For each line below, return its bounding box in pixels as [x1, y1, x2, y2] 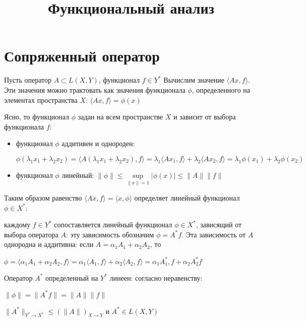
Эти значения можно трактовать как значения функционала [4, 84, 186, 95]
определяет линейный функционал [134, 192, 240, 203]
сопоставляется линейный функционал [54, 219, 172, 230]
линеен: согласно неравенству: [109, 272, 203, 283]
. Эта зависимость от [181, 229, 246, 239]
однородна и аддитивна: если [4, 239, 94, 249]
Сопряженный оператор [4, 45, 160, 66]
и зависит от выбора [173, 111, 236, 122]
